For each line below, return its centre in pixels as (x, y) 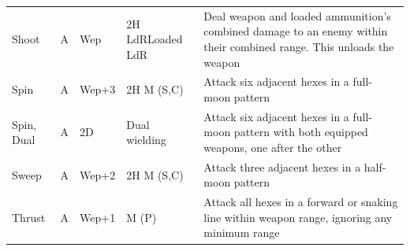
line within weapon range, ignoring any (298, 217)
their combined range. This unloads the (299, 46)
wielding (146, 140)
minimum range (242, 233)
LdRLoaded (155, 39)
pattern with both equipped (301, 132)
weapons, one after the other (273, 147)
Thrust (29, 217)
